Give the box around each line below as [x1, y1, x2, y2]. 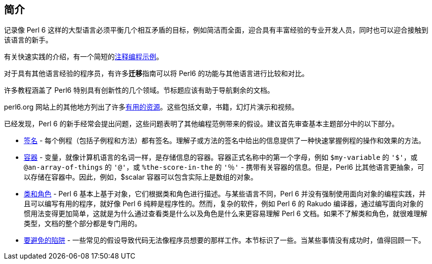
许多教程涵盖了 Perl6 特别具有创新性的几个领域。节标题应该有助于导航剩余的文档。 [4, 86, 274, 95]
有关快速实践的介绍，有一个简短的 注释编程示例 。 [4, 52, 163, 61]
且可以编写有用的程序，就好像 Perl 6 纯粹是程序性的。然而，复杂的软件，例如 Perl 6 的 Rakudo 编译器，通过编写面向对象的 [24, 199, 424, 208]
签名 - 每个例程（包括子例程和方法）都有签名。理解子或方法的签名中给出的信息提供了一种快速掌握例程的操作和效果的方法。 [24, 136, 426, 145]
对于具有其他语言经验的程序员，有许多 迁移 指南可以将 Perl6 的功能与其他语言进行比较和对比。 [4, 69, 309, 78]
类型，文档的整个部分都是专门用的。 [24, 219, 141, 228]
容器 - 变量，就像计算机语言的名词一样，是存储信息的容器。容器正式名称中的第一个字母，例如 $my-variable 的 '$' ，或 [24, 153, 418, 162]
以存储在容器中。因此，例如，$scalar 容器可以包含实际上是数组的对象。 [24, 173, 258, 182]
